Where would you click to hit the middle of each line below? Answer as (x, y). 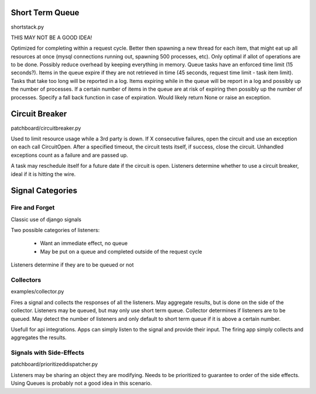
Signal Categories (44, 191)
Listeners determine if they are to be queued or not (72, 265)
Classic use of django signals (46, 219)
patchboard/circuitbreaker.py (46, 128)
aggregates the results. (39, 338)
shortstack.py (27, 27)
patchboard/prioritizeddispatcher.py (54, 364)
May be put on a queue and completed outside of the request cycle (121, 251)
